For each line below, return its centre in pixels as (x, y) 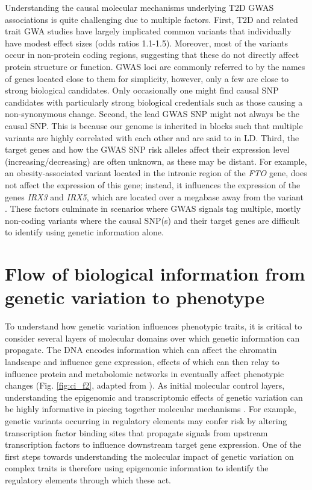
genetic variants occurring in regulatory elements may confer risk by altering (146, 420)
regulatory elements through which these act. (88, 479)
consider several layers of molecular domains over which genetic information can (152, 338)
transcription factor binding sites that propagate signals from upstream (136, 432)
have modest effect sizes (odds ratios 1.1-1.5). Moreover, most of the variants (147, 43)
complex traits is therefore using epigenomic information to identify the (137, 468)
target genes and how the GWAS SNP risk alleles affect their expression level (147, 149)
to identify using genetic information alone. (84, 232)
